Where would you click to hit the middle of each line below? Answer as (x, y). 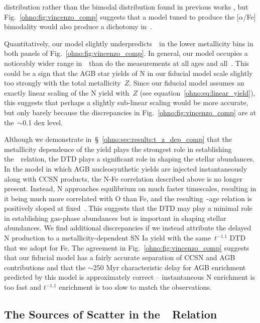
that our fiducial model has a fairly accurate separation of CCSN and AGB (120, 257)
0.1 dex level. (43, 122)
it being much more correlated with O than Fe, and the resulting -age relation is (128, 198)
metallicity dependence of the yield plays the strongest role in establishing (118, 149)
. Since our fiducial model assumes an (187, 83)
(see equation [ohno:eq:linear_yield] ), (198, 92)
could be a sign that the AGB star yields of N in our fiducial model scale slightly (128, 73)
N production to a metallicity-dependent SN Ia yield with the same (107, 238)
